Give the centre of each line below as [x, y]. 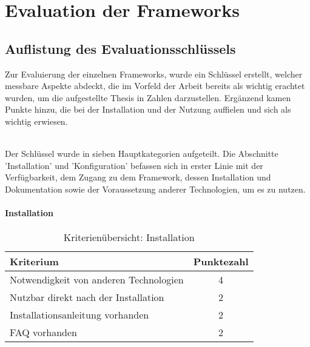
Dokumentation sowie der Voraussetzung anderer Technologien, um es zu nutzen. [155, 189]
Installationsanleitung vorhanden [79, 315]
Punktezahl [221, 262]
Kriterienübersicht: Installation [129, 237]
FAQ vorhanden [43, 332]
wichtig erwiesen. [36, 121]
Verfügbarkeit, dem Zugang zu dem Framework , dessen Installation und [138, 177]
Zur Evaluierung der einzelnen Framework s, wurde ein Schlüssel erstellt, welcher [154, 74]
